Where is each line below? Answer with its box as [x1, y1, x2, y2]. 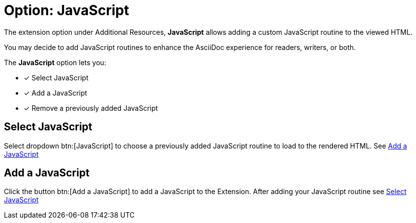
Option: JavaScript [4, 2, 129, 19]
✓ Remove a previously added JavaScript [24, 103, 158, 112]
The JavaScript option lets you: [4, 58, 106, 67]
